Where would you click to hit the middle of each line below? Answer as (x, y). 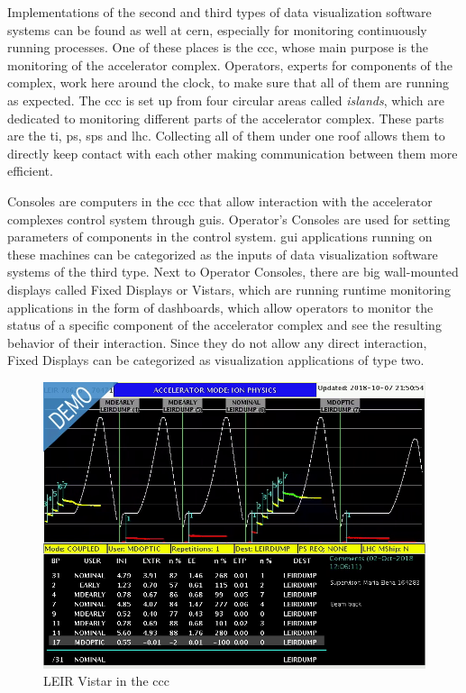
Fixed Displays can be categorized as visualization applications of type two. (216, 360)
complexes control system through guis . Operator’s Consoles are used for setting (229, 219)
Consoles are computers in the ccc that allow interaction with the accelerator (220, 201)
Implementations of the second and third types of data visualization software (219, 12)
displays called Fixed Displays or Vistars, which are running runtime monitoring (229, 289)
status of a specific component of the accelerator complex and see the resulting (224, 325)
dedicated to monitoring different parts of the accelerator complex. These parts (226, 118)
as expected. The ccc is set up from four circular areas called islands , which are (226, 100)
